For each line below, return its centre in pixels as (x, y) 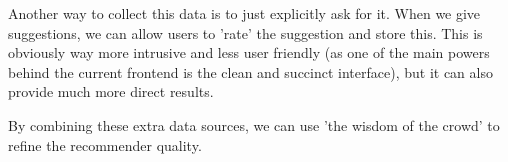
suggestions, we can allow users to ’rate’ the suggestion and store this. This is (245, 32)
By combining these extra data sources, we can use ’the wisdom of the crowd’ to (254, 124)
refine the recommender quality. (105, 144)
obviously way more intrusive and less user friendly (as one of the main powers (249, 52)
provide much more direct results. (111, 91)
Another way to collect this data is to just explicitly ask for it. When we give (244, 13)
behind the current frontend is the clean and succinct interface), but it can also (250, 71)
